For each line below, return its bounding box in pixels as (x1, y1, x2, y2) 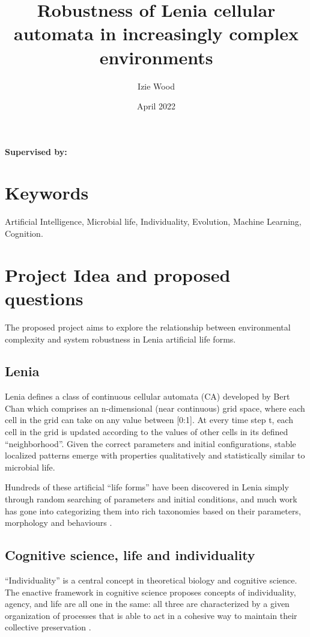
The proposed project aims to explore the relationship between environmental (5, 320, 291, 333)
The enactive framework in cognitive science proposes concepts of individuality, (5, 585, 296, 598)
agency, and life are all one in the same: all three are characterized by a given (5, 597, 290, 610)
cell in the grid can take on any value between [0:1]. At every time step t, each (5, 413, 293, 426)
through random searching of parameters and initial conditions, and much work (5, 493, 297, 505)
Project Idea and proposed (5, 262, 231, 287)
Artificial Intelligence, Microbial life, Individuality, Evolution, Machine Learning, (5, 215, 302, 228)
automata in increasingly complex (14, 21, 299, 46)
